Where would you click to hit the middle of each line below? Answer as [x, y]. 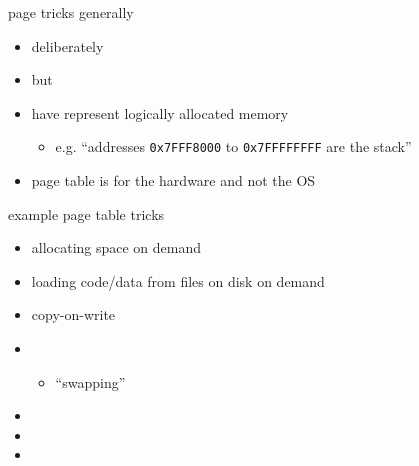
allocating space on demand [116, 247]
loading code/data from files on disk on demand [178, 280]
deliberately [67, 45]
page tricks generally [71, 12]
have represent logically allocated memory [160, 112]
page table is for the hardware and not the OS [173, 180]
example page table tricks [86, 213]
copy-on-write [73, 314]
